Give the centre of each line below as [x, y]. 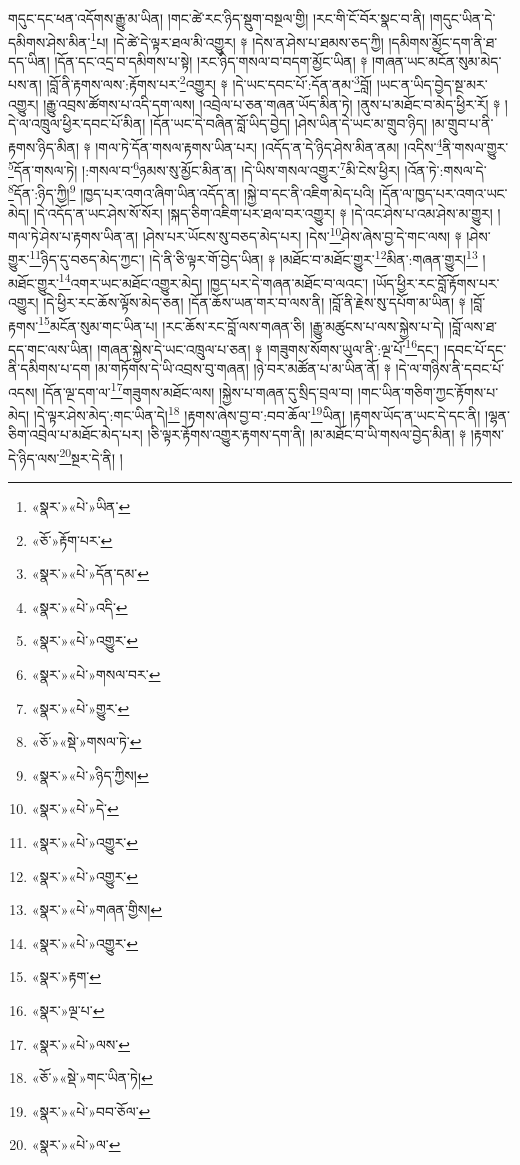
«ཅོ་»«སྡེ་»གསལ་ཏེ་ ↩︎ [86, 741]
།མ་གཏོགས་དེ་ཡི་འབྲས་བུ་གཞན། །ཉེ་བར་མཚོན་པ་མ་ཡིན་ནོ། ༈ [242, 368]
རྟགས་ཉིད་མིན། [44, 146]
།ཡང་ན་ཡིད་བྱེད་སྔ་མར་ [432, 84]
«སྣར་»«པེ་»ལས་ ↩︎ [80, 1043]
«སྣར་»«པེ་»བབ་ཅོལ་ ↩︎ [91, 1110]
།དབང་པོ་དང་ [475, 348]
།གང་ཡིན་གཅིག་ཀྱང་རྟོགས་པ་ [428, 391]
